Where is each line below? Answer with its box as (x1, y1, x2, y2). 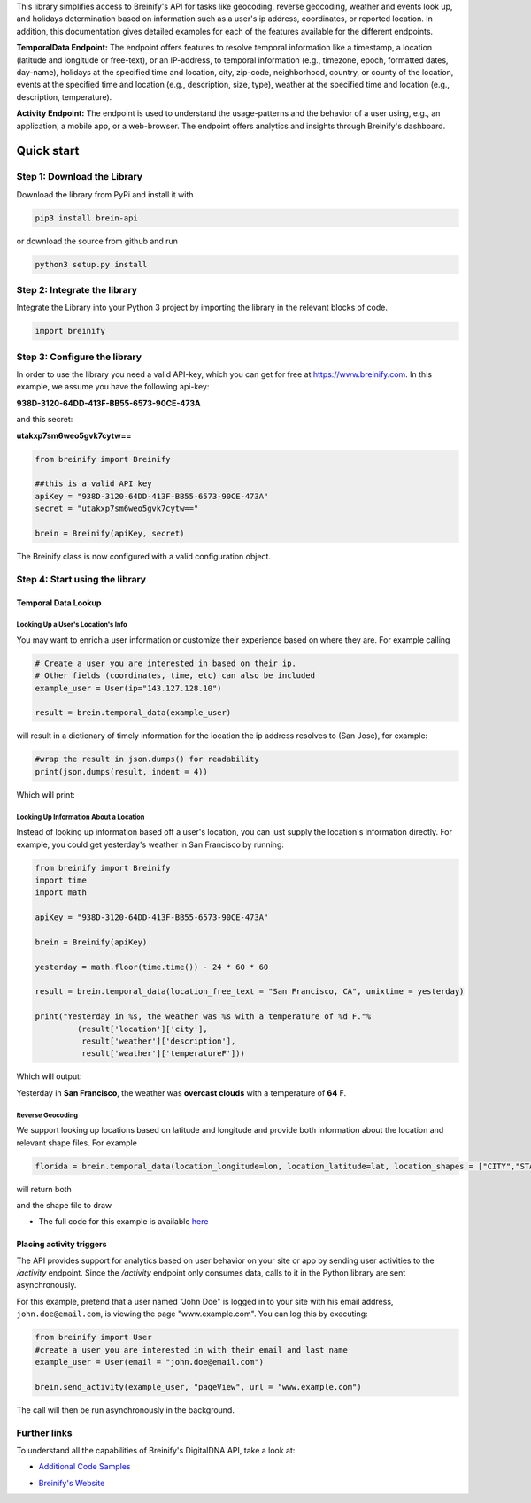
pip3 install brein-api (35, 212, 139, 223)
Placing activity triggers (16, 1239, 107, 1250)
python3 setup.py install (35, 259, 148, 269)
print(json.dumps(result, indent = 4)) (35, 767, 208, 776)
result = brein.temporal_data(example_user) (35, 708, 232, 718)
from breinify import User (35, 1332, 152, 1343)
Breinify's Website (38, 1477, 105, 1488)
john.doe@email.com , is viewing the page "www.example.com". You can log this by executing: (16, 1308, 368, 1319)
